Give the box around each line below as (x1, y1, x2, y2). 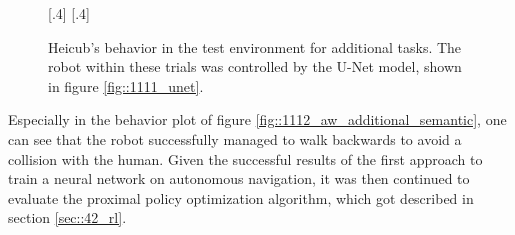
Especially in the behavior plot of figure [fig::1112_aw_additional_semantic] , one (8, 109, 507, 130)
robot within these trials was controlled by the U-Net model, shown (48, 56, 462, 77)
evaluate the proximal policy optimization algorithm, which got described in (8, 187, 474, 208)
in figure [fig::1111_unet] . (48, 75, 204, 96)
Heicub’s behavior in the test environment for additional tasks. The (48, 36, 462, 57)
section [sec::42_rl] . (8, 207, 127, 228)
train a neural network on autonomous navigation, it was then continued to (8, 168, 470, 189)
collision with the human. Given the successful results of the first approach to (8, 148, 483, 169)
